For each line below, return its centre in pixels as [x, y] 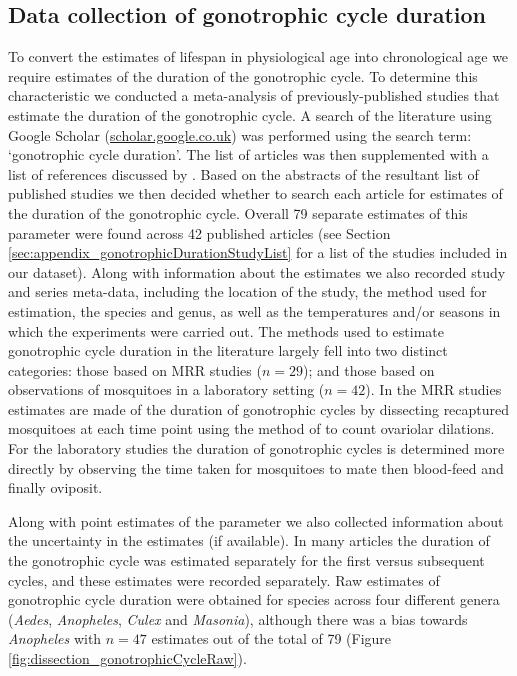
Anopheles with [55, 638]
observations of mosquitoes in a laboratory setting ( [166, 389]
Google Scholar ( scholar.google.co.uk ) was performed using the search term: [240, 134]
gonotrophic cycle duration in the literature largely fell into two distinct [228, 350]
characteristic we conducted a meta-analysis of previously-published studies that [254, 95]
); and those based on [369, 369]
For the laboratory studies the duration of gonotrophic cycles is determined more [256, 448]
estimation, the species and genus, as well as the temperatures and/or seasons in [254, 310]
